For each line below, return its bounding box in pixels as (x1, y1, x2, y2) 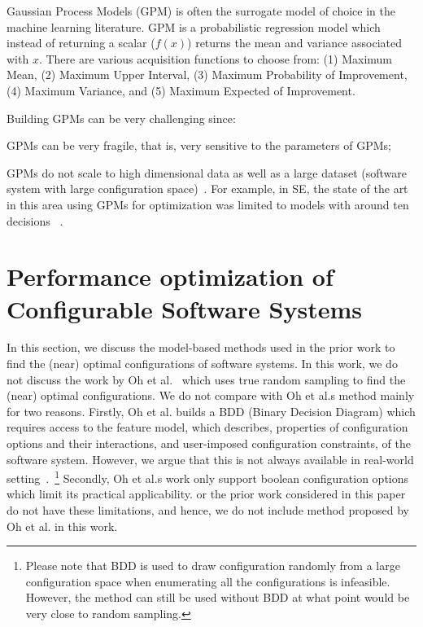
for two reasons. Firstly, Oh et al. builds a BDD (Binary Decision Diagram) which (7, 402, 416, 419)
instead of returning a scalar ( (7, 34, 155, 51)
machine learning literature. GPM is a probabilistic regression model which (7, 18, 381, 35)
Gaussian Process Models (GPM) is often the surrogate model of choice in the (7, 2, 396, 19)
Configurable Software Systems (7, 292, 362, 325)
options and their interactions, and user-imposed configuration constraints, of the (7, 435, 411, 451)
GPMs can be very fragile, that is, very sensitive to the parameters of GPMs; (7, 137, 391, 154)
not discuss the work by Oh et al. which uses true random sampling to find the (7, 370, 406, 388)
